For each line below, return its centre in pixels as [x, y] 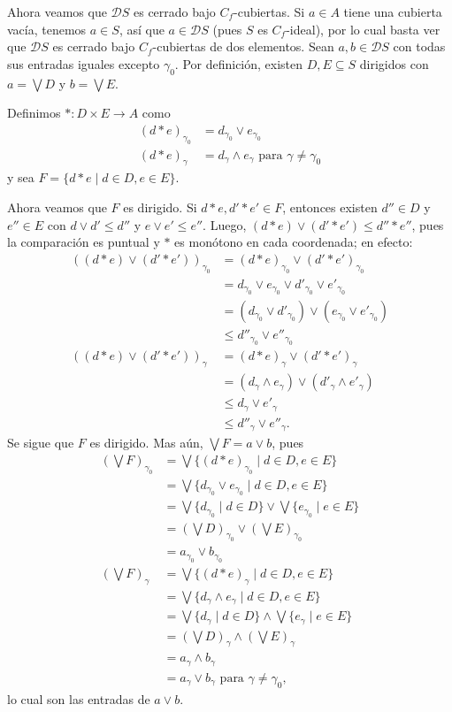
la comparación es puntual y [84, 242]
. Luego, [225, 224]
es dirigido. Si [160, 207]
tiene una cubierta [393, 11]
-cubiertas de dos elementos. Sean [243, 46]
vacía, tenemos [47, 29]
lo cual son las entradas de [79, 698]
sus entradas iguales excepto [84, 63]
